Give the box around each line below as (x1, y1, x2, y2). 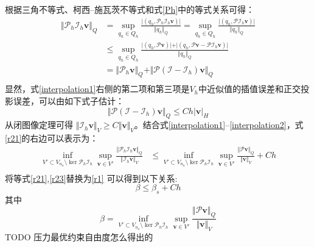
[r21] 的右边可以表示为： (5, 132, 99, 145)
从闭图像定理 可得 (5, 118, 73, 131)
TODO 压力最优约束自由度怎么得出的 (5, 231, 153, 243)
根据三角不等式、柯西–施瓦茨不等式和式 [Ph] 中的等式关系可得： (5, 3, 255, 15)
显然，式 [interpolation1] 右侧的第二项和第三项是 (5, 82, 190, 95)
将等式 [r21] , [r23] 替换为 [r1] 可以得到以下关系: (5, 171, 178, 184)
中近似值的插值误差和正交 (198, 82, 301, 95)
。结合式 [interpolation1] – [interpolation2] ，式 (134, 118, 304, 131)
